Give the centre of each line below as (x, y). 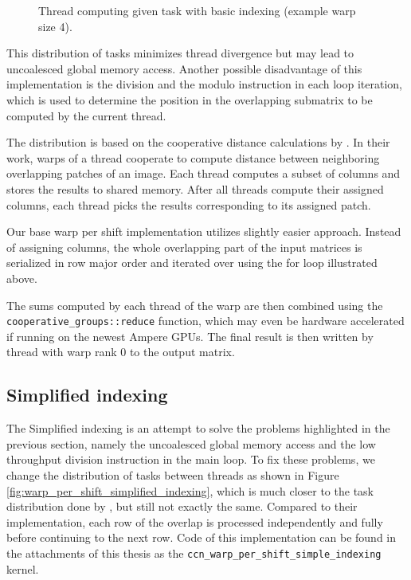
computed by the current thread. (86, 115)
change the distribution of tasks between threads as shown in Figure (173, 474)
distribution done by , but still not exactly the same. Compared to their (182, 506)
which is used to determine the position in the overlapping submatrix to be (190, 99)
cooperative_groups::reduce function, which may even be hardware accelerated (205, 321)
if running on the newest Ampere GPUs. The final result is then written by (190, 336)
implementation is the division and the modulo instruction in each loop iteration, (204, 84)
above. (22, 278)
